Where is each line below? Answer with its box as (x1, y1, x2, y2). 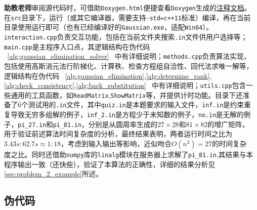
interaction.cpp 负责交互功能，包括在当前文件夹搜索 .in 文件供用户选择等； (4, 31, 248, 42)
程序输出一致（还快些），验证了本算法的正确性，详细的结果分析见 (4, 159, 215, 169)
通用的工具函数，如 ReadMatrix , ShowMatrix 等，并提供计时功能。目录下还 (10, 89, 243, 100)
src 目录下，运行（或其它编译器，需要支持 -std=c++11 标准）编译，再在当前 (11, 12, 251, 22)
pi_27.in (18, 121, 46, 128)
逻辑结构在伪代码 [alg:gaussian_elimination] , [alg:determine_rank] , (4, 70, 212, 81)
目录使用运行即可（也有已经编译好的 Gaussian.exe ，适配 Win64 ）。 (4, 22, 213, 32)
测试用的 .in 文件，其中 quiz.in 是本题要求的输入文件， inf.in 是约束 (28, 99, 244, 110)
